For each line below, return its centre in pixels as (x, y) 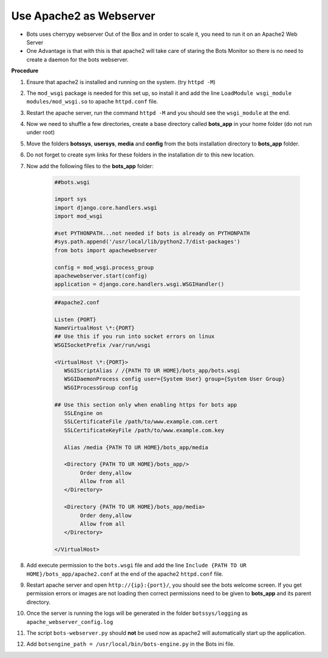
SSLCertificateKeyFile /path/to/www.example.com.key (144, 430)
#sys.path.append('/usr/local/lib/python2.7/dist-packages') (147, 242)
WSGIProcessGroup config (101, 387)
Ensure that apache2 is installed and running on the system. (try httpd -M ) (121, 82)
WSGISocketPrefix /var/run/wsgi (103, 345)
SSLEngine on (84, 413)
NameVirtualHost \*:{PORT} (94, 328)
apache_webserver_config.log (70, 622)
